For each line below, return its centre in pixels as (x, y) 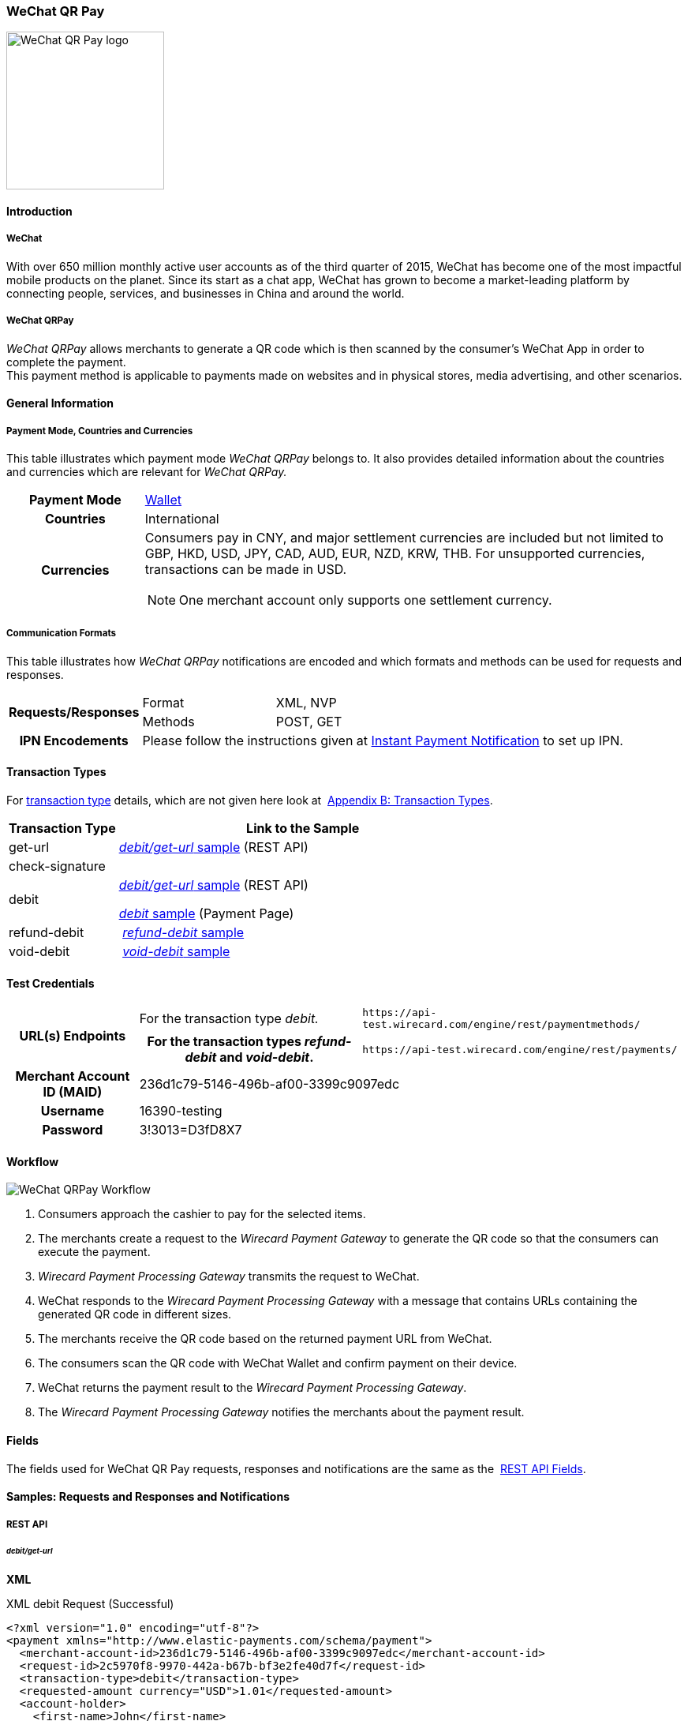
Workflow (33, 1161)
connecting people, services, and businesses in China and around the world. (206, 293)
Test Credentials (50, 983)
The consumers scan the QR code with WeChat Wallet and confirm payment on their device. (278, 1363)
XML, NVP (306, 702)
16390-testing (181, 1111)
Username (72, 1111)
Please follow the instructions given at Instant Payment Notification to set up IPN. (383, 740)
